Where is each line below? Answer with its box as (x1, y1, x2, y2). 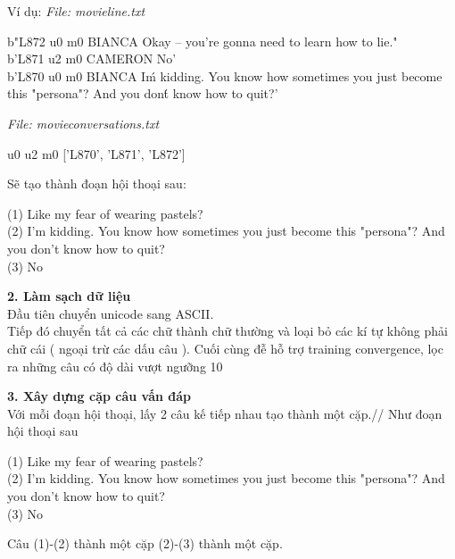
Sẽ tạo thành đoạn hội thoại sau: (7, 174, 186, 193)
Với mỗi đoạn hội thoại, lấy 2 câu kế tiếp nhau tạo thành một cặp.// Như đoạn (7, 404, 443, 422)
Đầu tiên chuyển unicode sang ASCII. (7, 304, 214, 322)
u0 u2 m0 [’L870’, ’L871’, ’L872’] (7, 144, 186, 163)
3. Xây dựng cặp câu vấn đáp (7, 387, 192, 405)
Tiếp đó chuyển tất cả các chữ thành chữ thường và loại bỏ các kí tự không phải (7, 321, 448, 340)
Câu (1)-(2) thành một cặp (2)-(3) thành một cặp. (7, 534, 283, 553)
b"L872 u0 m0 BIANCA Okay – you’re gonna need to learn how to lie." (7, 31, 398, 50)
